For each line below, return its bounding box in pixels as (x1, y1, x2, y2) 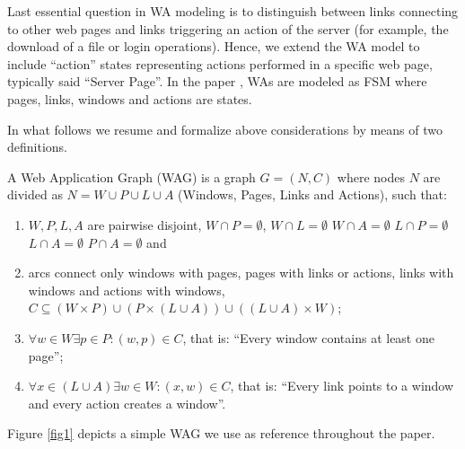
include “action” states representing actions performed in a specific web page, (7, 54, 433, 73)
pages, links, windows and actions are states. (7, 89, 252, 108)
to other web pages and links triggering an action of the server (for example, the (7, 19, 449, 38)
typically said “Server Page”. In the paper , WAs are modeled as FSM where (7, 72, 427, 91)
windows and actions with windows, (28, 280, 225, 299)
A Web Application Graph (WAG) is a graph (7, 167, 256, 186)
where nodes (337, 167, 406, 186)
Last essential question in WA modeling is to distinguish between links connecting (7, 2, 459, 20)
